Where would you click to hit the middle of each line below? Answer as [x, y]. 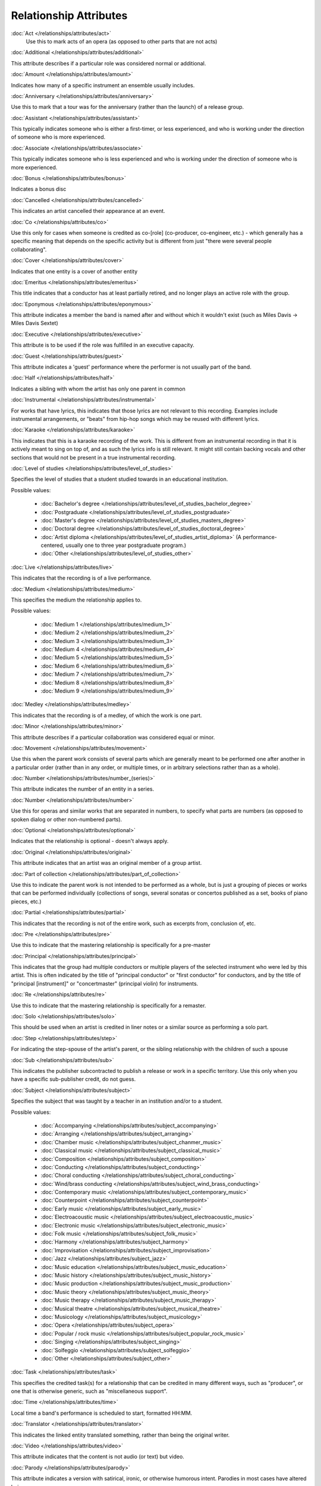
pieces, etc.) [26, 901]
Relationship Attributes [69, 15]
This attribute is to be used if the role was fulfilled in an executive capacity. [103, 345]
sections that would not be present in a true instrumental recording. [94, 457]
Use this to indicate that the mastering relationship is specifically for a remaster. [108, 1005]
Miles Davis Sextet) [35, 323]
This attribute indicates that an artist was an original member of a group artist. [106, 863]
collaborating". [29, 249]
